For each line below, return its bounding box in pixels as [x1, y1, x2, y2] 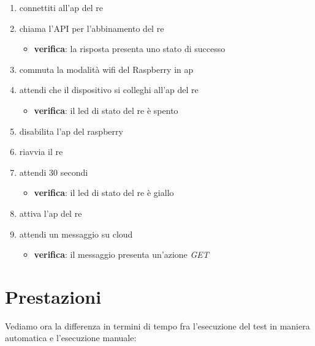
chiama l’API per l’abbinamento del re [19, 21, 164, 34]
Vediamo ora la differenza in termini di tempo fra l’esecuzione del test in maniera [5, 319, 310, 332]
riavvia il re [19, 145, 63, 158]
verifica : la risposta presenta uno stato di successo [34, 42, 226, 55]
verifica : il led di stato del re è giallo [34, 186, 174, 199]
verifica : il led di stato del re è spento [34, 103, 178, 116]
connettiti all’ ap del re [19, 1, 103, 13]
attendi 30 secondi [19, 165, 88, 178]
